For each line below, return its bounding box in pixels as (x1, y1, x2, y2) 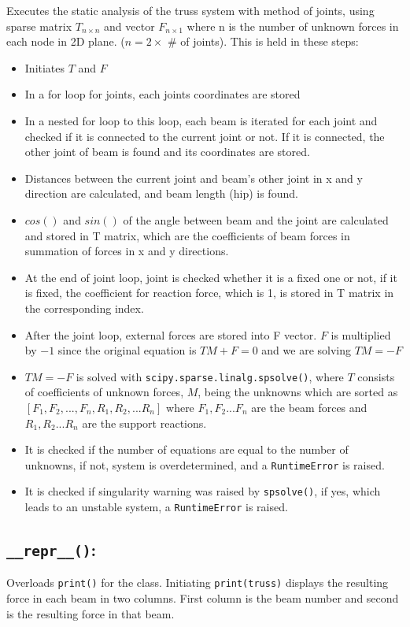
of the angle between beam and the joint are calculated (123, 211, 389, 228)
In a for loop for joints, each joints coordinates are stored (24, 86, 301, 102)
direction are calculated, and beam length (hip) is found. (24, 185, 298, 202)
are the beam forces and (251, 399, 368, 415)
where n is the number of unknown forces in (187, 17, 399, 34)
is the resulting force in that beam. (6, 605, 175, 621)
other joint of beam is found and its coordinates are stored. (24, 143, 310, 160)
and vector (104, 17, 155, 34)
